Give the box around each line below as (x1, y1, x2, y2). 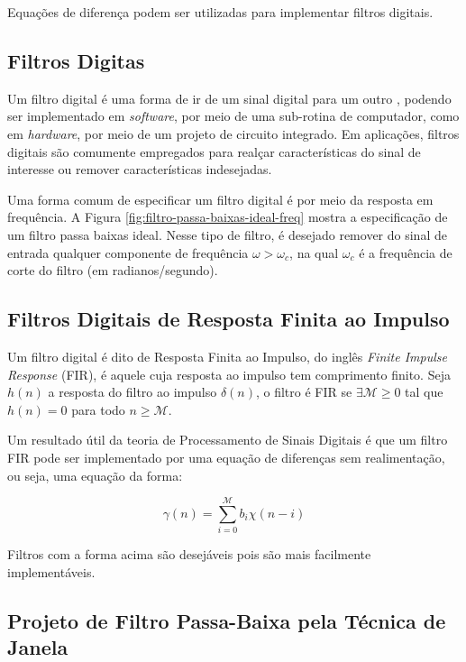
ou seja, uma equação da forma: (7, 465, 183, 484)
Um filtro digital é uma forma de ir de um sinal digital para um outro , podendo (7, 88, 452, 107)
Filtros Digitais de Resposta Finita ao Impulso (7, 305, 450, 333)
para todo (71, 400, 125, 418)
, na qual (289, 243, 339, 262)
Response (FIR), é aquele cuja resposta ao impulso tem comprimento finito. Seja (7, 364, 451, 383)
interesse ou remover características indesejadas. (7, 160, 272, 179)
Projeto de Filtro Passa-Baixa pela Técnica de (7, 606, 446, 634)
